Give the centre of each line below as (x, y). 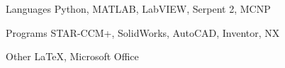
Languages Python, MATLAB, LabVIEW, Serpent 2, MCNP (138, 8)
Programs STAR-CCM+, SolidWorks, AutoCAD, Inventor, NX (143, 32)
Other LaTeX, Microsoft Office (72, 56)
